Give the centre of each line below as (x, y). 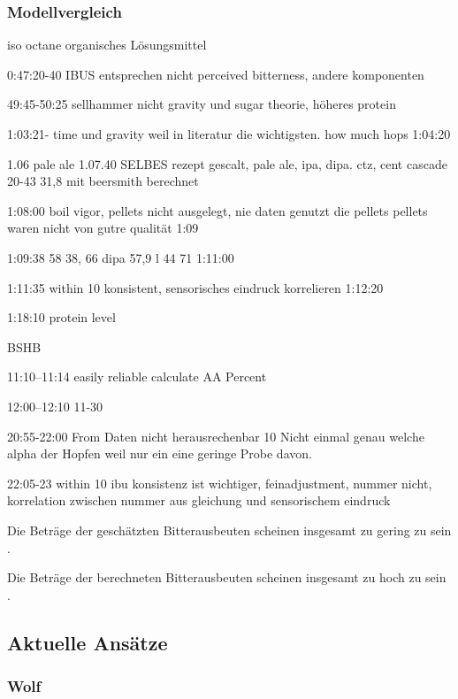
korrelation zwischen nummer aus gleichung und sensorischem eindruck (199, 500)
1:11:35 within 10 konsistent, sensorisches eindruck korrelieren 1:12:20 (195, 287)
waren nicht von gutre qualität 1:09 (103, 228)
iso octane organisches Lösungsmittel (107, 45)
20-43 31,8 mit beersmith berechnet (103, 181)
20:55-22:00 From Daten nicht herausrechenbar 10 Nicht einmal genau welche (216, 436)
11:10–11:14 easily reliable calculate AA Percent (137, 376)
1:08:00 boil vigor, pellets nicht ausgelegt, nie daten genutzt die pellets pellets (218, 210)
